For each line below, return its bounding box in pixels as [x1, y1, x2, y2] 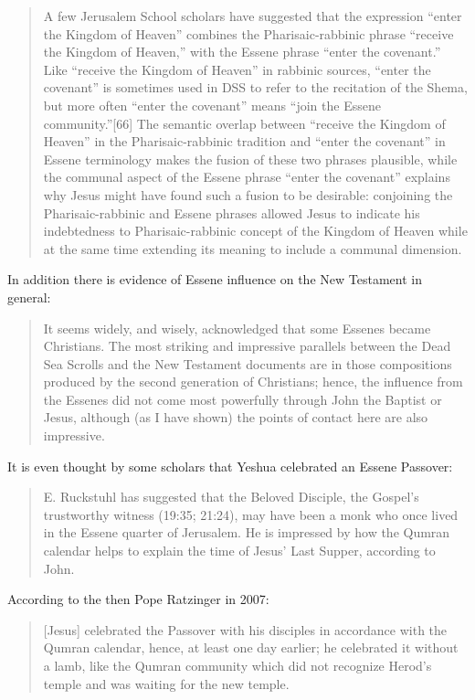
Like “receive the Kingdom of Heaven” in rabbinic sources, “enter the [43, 59, 431, 79]
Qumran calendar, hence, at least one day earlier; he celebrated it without [43, 638, 459, 657]
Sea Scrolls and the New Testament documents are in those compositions [43, 354, 452, 373]
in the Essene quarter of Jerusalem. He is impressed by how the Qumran [43, 523, 450, 542]
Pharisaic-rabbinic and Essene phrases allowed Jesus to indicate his [43, 203, 420, 222]
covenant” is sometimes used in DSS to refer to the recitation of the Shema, [43, 78, 468, 97]
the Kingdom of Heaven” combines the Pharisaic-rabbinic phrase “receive [43, 24, 454, 43]
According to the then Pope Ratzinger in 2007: [7, 589, 269, 609]
